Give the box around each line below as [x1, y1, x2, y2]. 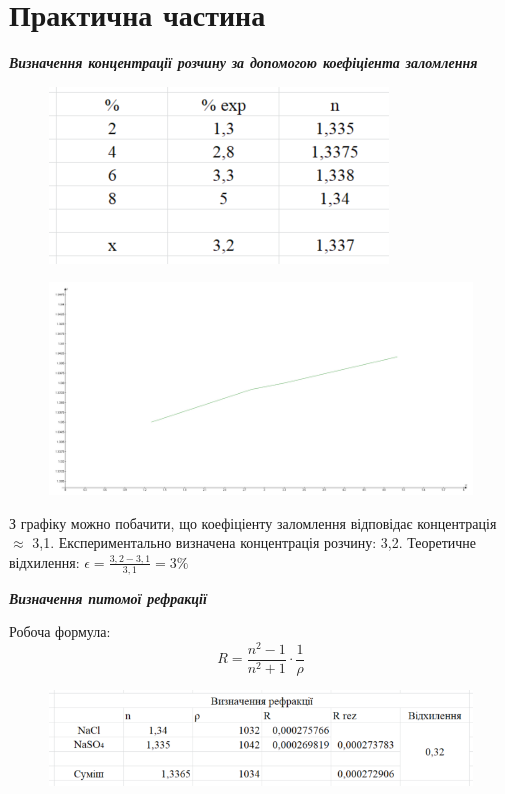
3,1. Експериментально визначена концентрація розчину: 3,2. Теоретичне [32, 532, 477, 553]
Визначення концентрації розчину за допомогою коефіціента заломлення [9, 52, 478, 73]
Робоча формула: [9, 621, 111, 642]
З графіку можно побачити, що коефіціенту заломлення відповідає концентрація [9, 512, 497, 533]
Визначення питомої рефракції [9, 587, 207, 608]
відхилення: [9, 551, 80, 572]
